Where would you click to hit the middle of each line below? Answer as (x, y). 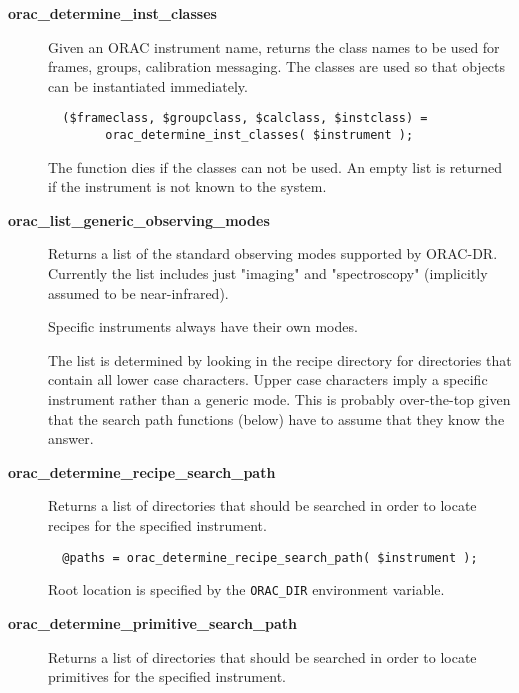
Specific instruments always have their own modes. (203, 326)
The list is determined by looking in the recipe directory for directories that (280, 359)
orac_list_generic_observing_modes (139, 219)
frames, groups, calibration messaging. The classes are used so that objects (277, 66)
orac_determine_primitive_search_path (153, 622)
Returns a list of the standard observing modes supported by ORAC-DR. (273, 253)
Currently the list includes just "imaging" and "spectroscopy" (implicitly (268, 273)
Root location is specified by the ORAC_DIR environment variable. (246, 589)
